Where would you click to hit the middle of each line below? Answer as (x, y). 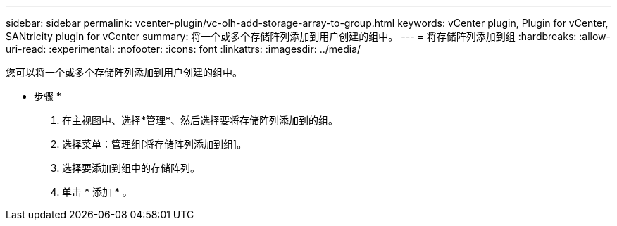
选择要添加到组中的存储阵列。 (131, 168)
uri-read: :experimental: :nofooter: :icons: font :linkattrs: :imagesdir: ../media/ (183, 49)
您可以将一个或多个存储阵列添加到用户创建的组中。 (124, 72)
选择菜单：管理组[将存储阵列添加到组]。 (155, 144)
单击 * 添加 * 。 (97, 192)
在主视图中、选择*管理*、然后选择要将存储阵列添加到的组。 (200, 120)
